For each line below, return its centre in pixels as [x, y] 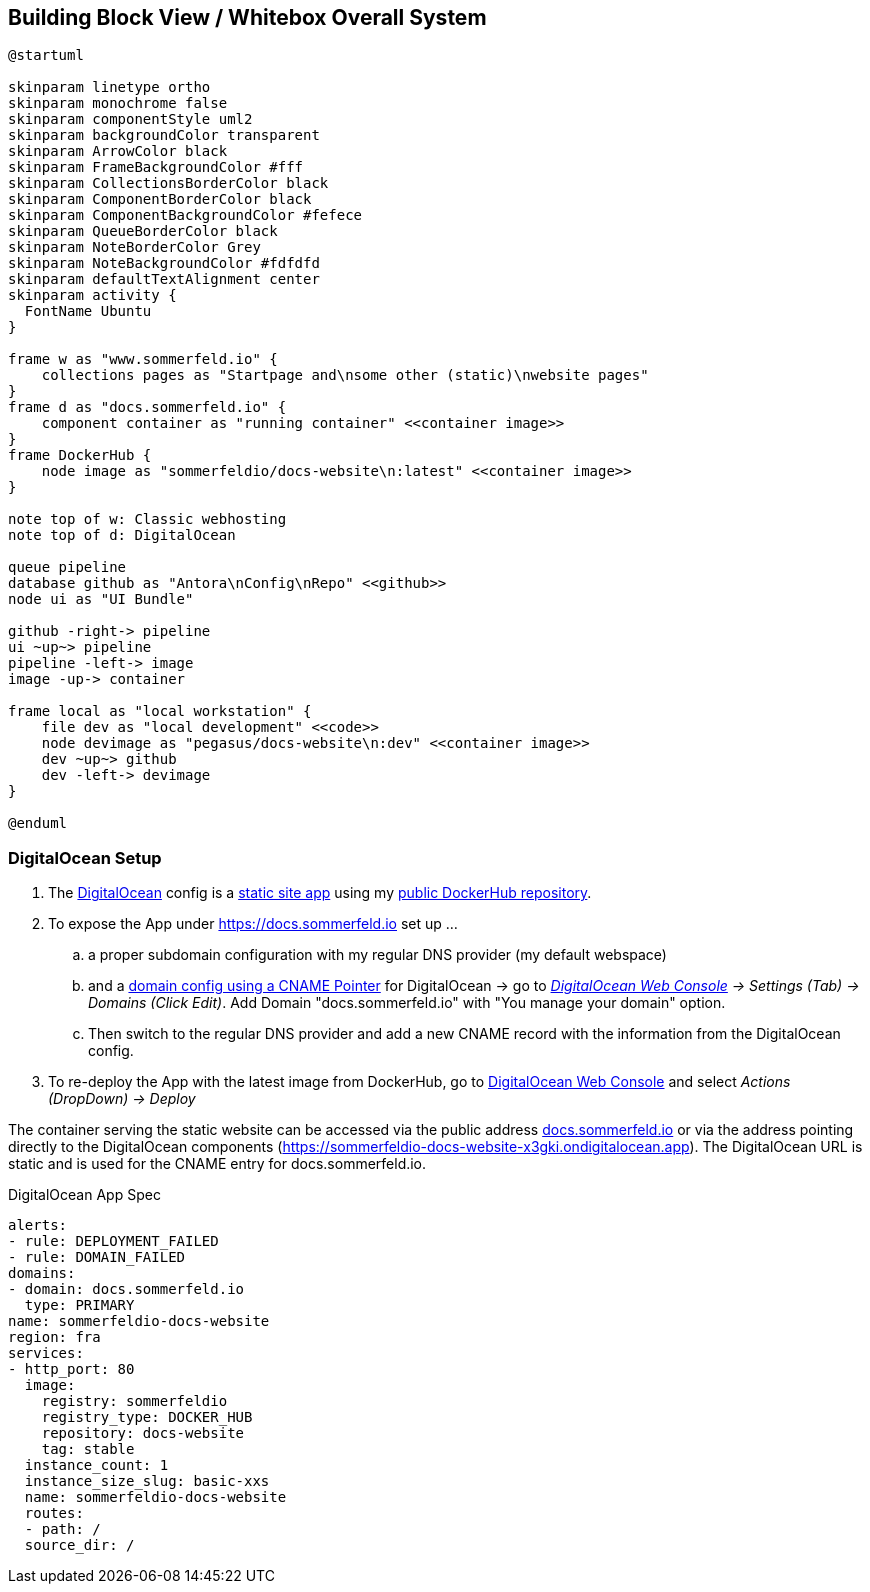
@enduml [38, 823]
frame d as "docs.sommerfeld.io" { [147, 407]
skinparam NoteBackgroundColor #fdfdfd [164, 263]
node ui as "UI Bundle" [101, 599]
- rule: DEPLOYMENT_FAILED [113, 1241]
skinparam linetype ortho [109, 87]
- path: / [62, 1529]
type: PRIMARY [79, 1305]
